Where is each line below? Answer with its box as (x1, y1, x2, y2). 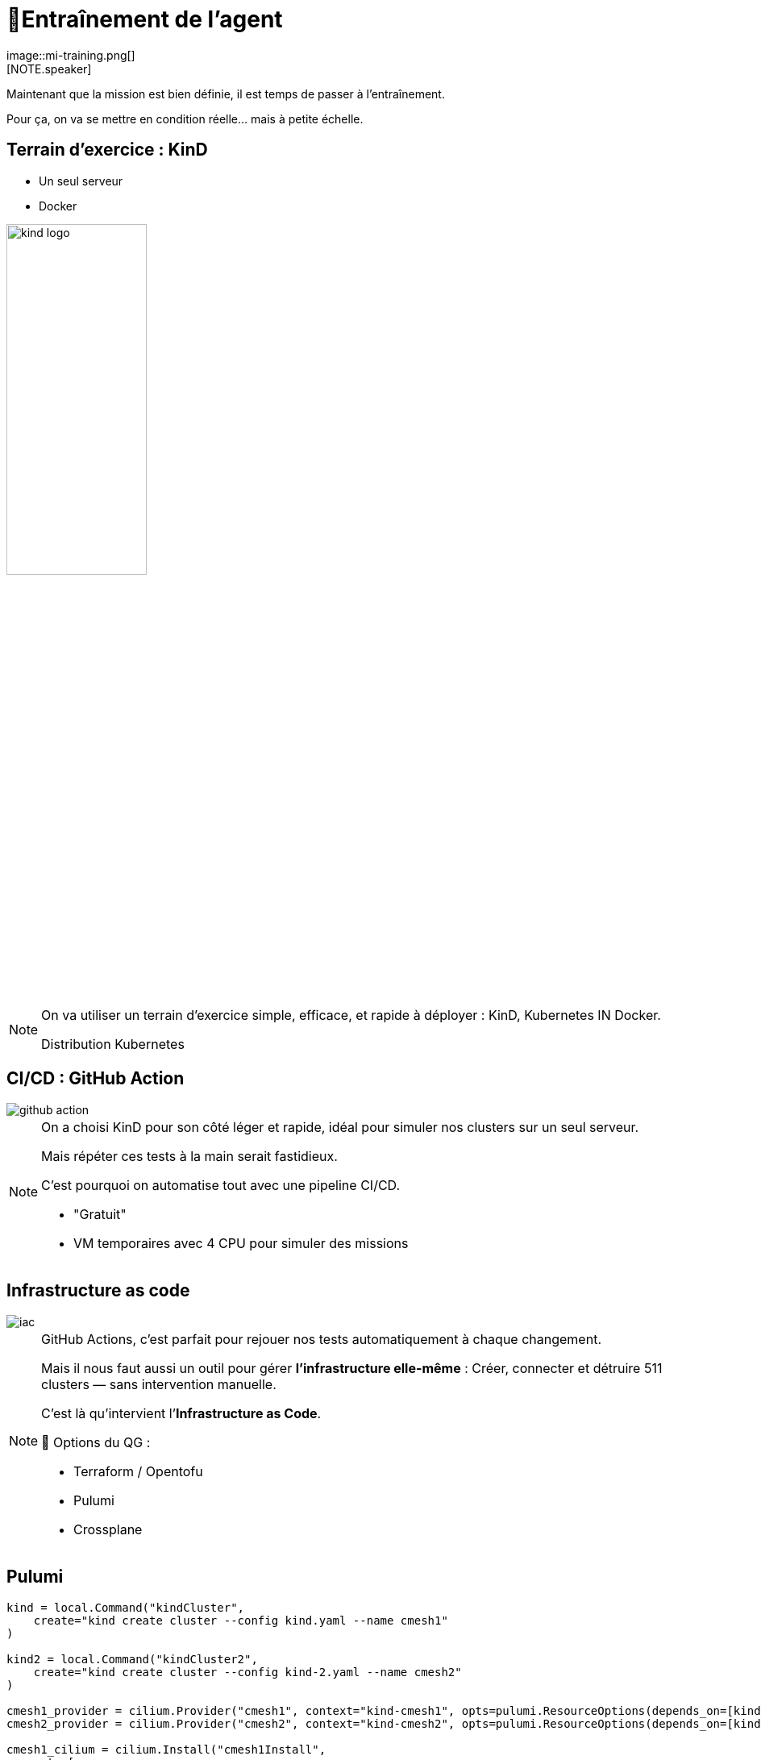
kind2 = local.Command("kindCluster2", (6, 1652, 258, 1666)
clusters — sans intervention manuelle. (41, 1375, 277, 1392)
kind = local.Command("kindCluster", (6, 1600, 245, 1614)
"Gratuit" (73, 1205, 127, 1222)
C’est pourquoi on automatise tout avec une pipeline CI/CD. (41, 1176, 401, 1193)
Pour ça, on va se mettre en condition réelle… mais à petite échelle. (6, 111, 364, 126)
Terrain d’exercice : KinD (6, 139, 208, 160)
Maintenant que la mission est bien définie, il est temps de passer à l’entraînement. (6, 86, 445, 101)
